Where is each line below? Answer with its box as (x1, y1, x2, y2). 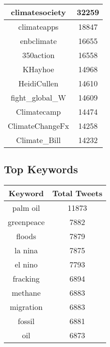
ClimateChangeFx (8, 120, 69, 131)
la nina (15, 245, 38, 256)
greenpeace (8, 216, 45, 228)
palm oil (12, 202, 40, 214)
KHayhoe (22, 63, 54, 75)
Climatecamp (16, 106, 61, 117)
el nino (15, 259, 38, 270)
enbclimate (20, 35, 57, 46)
